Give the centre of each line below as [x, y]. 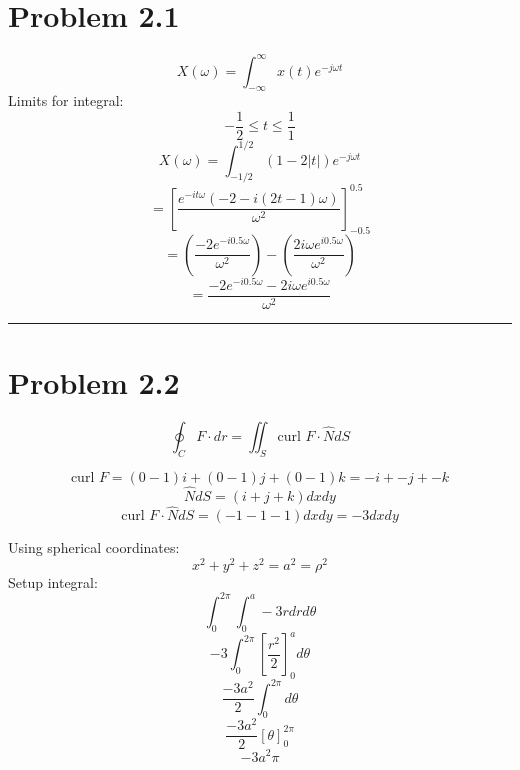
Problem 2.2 [94, 382]
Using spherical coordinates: [94, 547]
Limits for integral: [66, 100]
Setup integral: [53, 581]
